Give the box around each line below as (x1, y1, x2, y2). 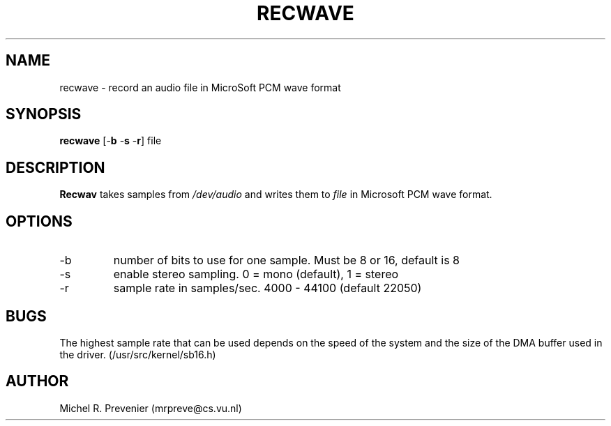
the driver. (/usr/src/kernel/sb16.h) (59, 348, 216, 360)
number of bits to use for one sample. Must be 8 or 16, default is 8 (113, 253, 460, 268)
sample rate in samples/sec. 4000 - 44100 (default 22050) (113, 281, 422, 296)
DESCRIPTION (6, 158, 105, 176)
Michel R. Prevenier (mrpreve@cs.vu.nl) (59, 402, 242, 414)
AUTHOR (6, 372, 69, 390)
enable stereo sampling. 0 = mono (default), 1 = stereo (113, 267, 399, 282)
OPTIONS (6, 212, 73, 230)
